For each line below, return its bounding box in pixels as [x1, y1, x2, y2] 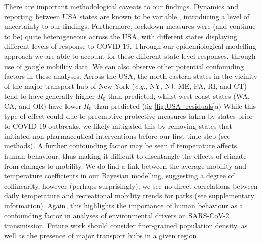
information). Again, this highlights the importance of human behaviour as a [4, 200, 243, 210]
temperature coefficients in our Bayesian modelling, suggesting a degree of [4, 170, 234, 181]
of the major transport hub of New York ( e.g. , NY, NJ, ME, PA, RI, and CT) [4, 80, 247, 91]
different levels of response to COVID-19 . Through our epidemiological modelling [4, 41, 256, 51]
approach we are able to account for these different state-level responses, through [4, 50, 256, 61]
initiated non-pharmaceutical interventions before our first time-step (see [4, 130, 231, 141]
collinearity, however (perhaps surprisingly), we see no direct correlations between [4, 180, 258, 191]
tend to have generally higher [4, 90, 95, 101]
